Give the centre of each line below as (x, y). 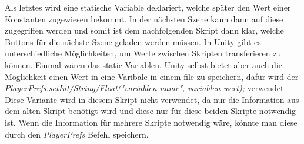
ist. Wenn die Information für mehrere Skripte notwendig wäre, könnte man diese (151, 122)
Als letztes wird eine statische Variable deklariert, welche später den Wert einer (148, 7)
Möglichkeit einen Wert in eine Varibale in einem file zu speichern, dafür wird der (152, 76)
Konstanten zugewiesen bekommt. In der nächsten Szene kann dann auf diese (144, 19)
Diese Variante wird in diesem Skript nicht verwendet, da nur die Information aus (152, 99)
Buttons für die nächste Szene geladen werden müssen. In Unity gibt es (133, 41)
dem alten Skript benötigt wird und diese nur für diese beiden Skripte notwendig (151, 111)
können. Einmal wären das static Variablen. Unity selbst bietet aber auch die (143, 64)
